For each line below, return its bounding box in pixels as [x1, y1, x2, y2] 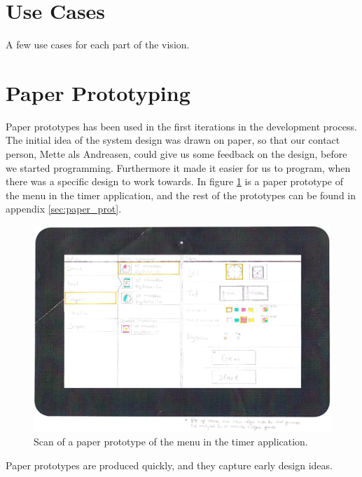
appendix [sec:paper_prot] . [6, 201, 122, 216]
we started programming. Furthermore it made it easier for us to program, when [6, 160, 351, 175]
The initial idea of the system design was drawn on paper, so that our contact [6, 133, 340, 147]
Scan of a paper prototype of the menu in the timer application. [34, 434, 308, 449]
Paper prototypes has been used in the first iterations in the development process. [6, 119, 357, 133]
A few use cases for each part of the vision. [6, 37, 190, 52]
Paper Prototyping [6, 78, 190, 107]
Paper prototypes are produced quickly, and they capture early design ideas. [6, 457, 333, 472]
